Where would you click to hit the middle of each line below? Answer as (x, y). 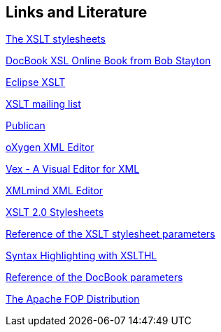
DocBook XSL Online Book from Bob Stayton (108, 61)
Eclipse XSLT (36, 82)
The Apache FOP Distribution (73, 299)
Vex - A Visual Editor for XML (73, 169)
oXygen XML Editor (50, 147)
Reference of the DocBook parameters (94, 277)
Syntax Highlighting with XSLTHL (81, 256)
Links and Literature (77, 12)
